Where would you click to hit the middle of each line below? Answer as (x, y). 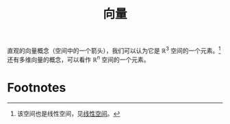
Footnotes (37, 87)
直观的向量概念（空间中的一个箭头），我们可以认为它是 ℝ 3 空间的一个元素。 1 (114, 50)
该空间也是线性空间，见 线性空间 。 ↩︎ (68, 114)
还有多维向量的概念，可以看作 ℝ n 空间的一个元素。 (78, 59)
